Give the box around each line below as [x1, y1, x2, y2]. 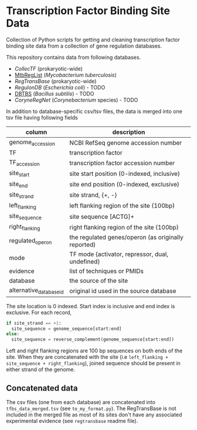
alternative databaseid [9, 286, 64, 295]
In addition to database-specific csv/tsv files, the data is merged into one [6, 108, 183, 115]
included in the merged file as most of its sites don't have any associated [6, 411, 182, 418]
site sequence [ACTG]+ [69, 212, 135, 221]
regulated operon [9, 236, 52, 246]
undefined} [69, 258, 100, 266]
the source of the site [69, 276, 128, 285]
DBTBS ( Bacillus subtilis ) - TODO [14, 90, 95, 97]
